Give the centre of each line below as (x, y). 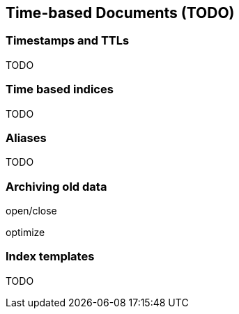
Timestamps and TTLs (68, 41)
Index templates (50, 257)
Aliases (26, 138)
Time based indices (60, 89)
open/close (31, 211)
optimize (25, 233)
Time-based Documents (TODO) (120, 13)
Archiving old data (56, 186)
